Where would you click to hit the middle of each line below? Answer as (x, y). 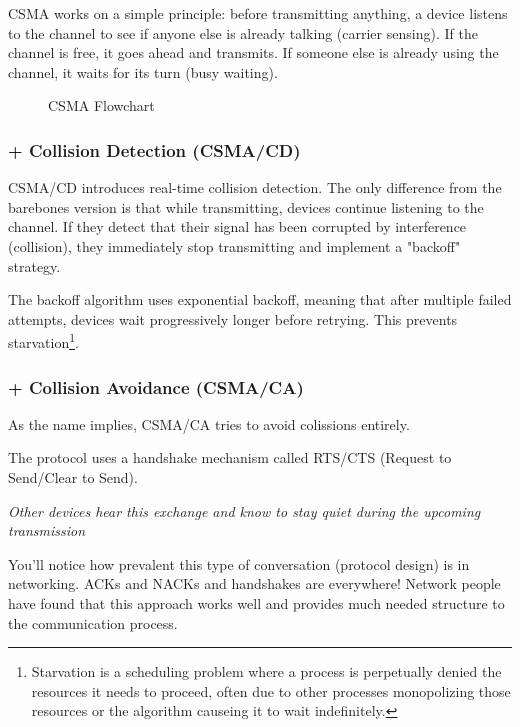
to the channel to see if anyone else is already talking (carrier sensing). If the (243, 32)
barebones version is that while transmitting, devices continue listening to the (246, 206)
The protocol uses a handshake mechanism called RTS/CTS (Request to (230, 457)
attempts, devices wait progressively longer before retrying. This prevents (233, 318)
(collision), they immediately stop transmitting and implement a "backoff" (234, 245)
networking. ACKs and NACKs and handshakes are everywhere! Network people (254, 583)
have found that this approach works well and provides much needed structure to (256, 602)
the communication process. (93, 622)
